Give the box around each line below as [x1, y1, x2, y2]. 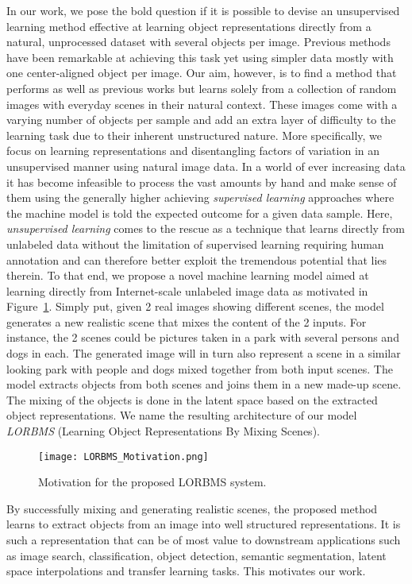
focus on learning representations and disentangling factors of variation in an [6, 142, 380, 159]
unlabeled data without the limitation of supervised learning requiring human [6, 235, 384, 252]
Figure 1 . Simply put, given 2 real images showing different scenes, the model [6, 298, 384, 315]
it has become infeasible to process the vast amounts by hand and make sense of [6, 173, 397, 190]
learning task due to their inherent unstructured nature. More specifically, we [6, 126, 383, 143]
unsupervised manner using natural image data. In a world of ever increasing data [6, 157, 406, 174]
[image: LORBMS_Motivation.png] [38, 451, 209, 462]
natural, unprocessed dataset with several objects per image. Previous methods [6, 33, 391, 50]
